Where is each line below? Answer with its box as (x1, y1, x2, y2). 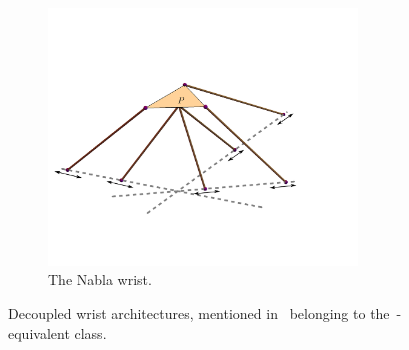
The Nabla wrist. (48, 269, 152, 290)
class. (74, 322, 107, 343)
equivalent (8, 322, 70, 343)
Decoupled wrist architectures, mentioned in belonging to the (8, 303, 390, 324)
